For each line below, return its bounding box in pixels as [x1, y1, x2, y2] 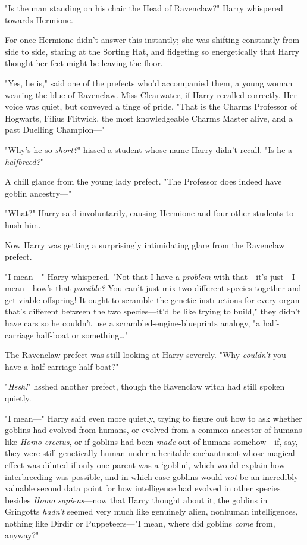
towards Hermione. [5, 13, 73, 26]
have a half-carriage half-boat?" [5, 360, 119, 372]
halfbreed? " [5, 155, 43, 167]
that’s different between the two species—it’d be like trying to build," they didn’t [5, 305, 301, 317]
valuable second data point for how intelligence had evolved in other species [5, 482, 281, 494]
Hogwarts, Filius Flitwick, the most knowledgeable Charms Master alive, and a [5, 111, 293, 124]
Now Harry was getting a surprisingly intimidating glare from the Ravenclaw [5, 238, 285, 251]
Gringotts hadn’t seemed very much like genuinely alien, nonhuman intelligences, [5, 505, 298, 518]
